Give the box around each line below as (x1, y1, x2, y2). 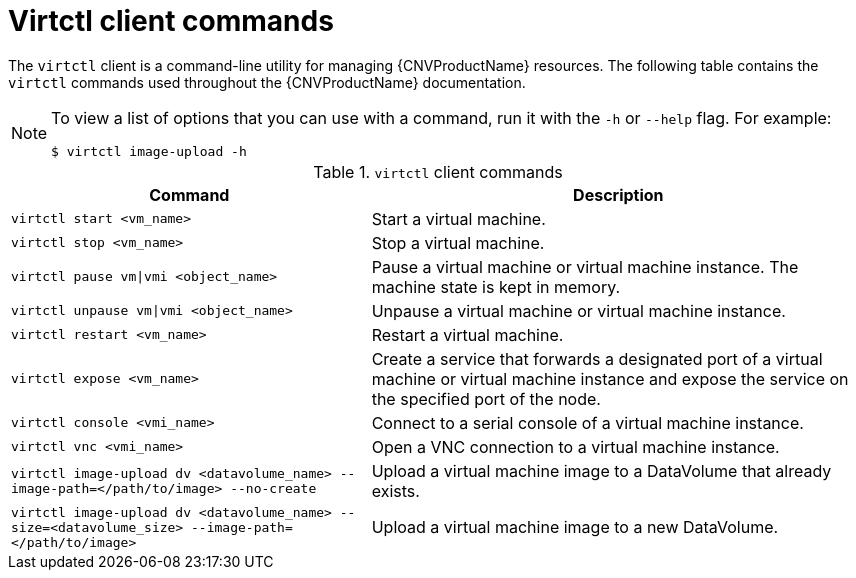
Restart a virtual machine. (371, 324, 564, 345)
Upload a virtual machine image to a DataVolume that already (371, 460, 832, 481)
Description (573, 184, 664, 205)
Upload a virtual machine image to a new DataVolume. (371, 517, 779, 538)
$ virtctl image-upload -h (51, 143, 247, 159)
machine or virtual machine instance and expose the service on (371, 368, 849, 389)
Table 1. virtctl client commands (313, 161, 563, 182)
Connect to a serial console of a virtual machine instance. (371, 412, 804, 433)
